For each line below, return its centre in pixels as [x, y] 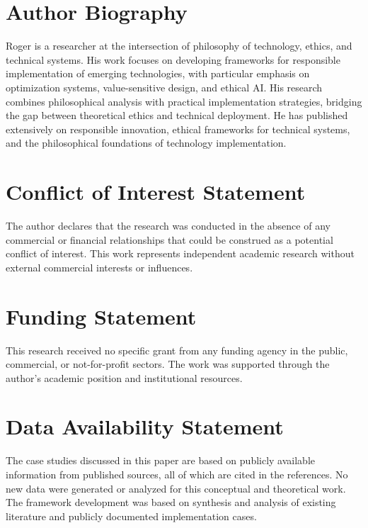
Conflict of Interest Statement [156, 192]
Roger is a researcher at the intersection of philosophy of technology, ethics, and [179, 46]
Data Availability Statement [145, 426]
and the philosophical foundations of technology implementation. [146, 143]
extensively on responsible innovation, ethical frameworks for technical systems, [178, 129]
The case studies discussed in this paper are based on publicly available [161, 460]
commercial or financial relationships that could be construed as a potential [169, 239]
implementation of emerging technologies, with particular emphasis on [158, 73]
